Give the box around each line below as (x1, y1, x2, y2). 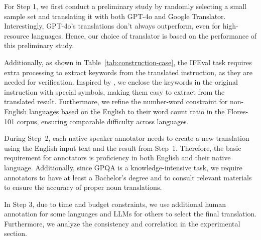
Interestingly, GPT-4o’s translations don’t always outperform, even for (4, 21, 221, 31)
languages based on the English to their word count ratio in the (29, 106, 225, 116)
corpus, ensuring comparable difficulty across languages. (17, 116, 189, 126)
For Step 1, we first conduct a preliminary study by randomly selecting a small (4, 1, 246, 11)
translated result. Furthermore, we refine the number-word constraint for (4, 96, 228, 107)
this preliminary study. (4, 40, 74, 51)
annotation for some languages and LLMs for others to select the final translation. (4, 208, 257, 219)
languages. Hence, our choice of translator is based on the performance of (31, 30, 257, 41)
